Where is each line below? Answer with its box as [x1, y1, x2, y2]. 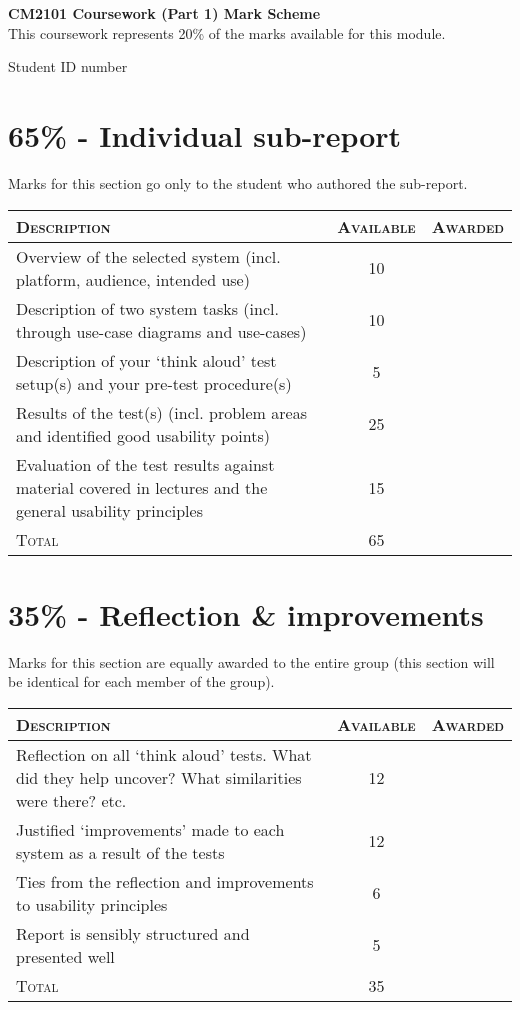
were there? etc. [16, 788, 127, 812]
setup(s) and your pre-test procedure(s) [16, 371, 292, 395]
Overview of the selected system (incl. [16, 244, 281, 268]
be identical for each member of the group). [8, 671, 275, 692]
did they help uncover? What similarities [16, 765, 302, 789]
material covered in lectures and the [16, 475, 268, 499]
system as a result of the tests [16, 840, 225, 864]
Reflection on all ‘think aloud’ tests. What [16, 742, 312, 766]
